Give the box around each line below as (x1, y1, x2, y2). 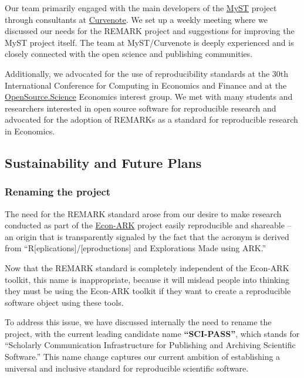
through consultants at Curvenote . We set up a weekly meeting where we (5, 13, 268, 25)
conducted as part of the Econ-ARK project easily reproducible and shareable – (5, 219, 292, 231)
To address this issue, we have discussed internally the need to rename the (5, 316, 272, 328)
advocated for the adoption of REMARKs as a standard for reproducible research (5, 113, 298, 126)
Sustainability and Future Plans (5, 153, 202, 171)
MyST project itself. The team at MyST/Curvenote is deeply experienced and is (5, 36, 294, 48)
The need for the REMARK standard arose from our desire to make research (5, 207, 282, 220)
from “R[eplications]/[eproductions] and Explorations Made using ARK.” (5, 242, 266, 254)
